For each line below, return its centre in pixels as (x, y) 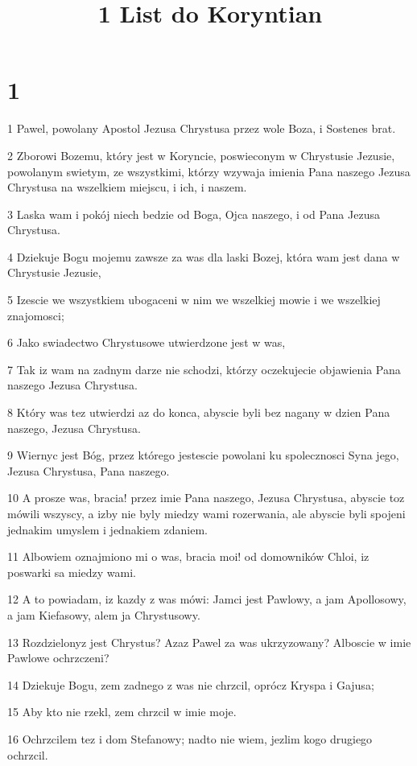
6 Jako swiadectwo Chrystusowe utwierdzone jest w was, (147, 342)
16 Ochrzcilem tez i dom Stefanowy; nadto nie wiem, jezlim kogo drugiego (190, 738)
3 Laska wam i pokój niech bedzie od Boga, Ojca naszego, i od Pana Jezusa (194, 214)
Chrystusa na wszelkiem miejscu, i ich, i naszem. (127, 187)
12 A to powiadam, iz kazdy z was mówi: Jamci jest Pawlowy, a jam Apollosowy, (207, 599)
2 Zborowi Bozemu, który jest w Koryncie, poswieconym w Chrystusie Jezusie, (201, 155)
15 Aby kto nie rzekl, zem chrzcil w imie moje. (122, 712)
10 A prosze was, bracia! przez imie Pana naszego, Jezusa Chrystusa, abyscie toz (206, 498)
